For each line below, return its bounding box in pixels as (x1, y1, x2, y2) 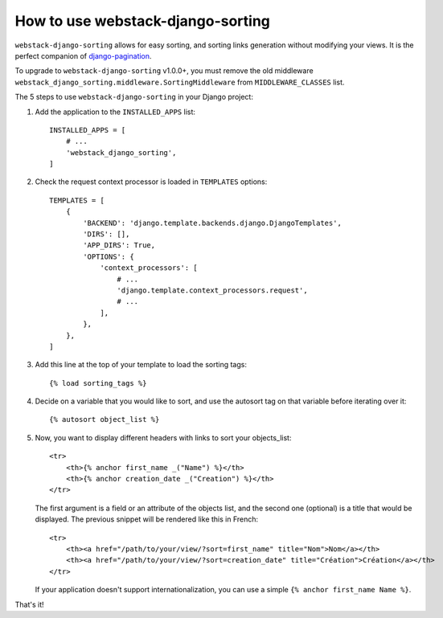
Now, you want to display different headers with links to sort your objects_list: (35, 432, 292, 442)
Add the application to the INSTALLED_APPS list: (35, 107, 196, 117)
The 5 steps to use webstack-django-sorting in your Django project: (14, 92, 253, 102)
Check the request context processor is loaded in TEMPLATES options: (35, 177, 268, 186)
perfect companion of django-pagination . (14, 51, 152, 60)
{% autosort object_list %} (49, 415, 160, 424)
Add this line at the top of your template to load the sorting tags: (35, 360, 247, 370)
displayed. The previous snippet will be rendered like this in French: (35, 514, 259, 524)
